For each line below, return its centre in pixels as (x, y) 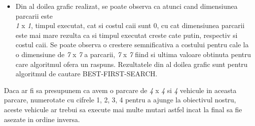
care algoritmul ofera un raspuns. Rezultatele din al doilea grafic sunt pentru (131, 64)
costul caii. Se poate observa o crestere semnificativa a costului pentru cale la (132, 45)
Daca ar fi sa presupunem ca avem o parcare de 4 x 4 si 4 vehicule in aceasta (120, 90)
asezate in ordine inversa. (42, 119)
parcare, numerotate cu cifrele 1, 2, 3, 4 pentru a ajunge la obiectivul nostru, (120, 100)
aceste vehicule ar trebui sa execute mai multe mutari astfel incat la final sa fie (123, 109)
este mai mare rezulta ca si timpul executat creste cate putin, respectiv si (127, 35)
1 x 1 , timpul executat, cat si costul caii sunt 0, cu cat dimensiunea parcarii (130, 25)
